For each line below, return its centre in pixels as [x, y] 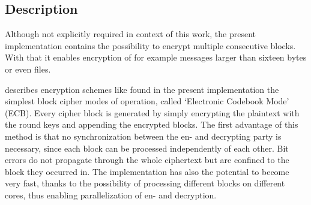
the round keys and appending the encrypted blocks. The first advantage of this [152, 124]
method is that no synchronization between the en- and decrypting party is [143, 136]
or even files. [28, 69]
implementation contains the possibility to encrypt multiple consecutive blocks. [150, 45]
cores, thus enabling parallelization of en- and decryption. [111, 195]
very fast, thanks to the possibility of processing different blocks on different [145, 183]
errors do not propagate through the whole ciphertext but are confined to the [147, 160]
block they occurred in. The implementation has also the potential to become [147, 171]
